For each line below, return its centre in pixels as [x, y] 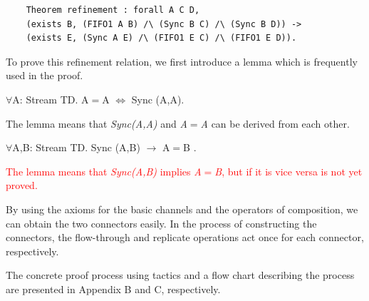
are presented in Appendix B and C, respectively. [113, 289]
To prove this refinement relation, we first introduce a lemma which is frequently [182, 61]
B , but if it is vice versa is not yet [289, 171]
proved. [22, 185]
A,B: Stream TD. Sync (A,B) [76, 147]
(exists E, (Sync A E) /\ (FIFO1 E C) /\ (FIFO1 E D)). [161, 38]
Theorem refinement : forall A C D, [113, 10]
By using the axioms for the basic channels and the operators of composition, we [182, 209]
